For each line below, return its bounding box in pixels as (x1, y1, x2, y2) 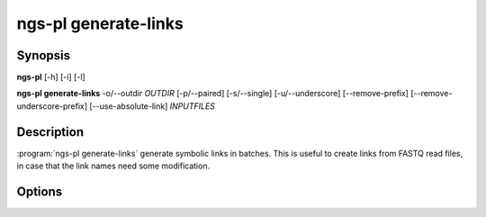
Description (16, 124, 85, 140)
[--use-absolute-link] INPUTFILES (89, 100, 216, 112)
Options (16, 184, 63, 199)
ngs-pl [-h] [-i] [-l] (16, 72, 85, 83)
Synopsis (16, 48, 71, 63)
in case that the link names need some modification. (16, 160, 211, 171)
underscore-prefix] (16, 100, 88, 112)
